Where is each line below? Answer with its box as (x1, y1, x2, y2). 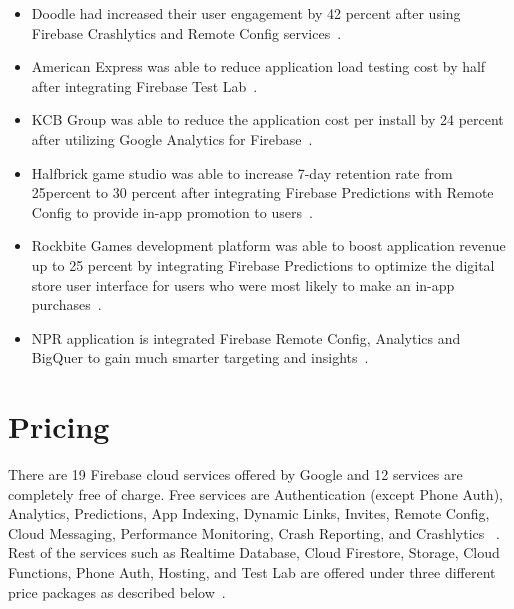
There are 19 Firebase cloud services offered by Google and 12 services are (8, 464, 463, 485)
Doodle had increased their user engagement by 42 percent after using (31, 3, 461, 23)
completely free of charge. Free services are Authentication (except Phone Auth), (8, 483, 503, 504)
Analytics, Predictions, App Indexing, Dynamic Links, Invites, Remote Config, (8, 503, 490, 524)
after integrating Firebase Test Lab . (31, 75, 258, 96)
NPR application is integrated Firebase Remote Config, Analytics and (31, 327, 461, 348)
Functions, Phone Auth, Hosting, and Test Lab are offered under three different (8, 562, 496, 582)
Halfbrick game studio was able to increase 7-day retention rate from (31, 162, 453, 183)
